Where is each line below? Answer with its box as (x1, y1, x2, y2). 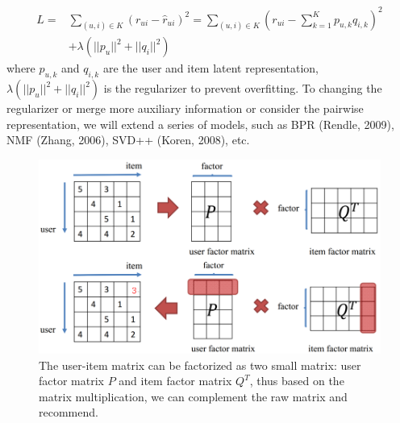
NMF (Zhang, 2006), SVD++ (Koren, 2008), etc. (6, 131, 250, 148)
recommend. (39, 404, 98, 421)
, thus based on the (249, 372, 344, 389)
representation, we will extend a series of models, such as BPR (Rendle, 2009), (6, 115, 394, 132)
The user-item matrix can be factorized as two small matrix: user (39, 356, 361, 373)
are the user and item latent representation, (102, 60, 319, 77)
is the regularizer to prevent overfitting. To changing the (103, 80, 382, 97)
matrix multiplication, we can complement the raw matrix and (39, 388, 348, 404)
